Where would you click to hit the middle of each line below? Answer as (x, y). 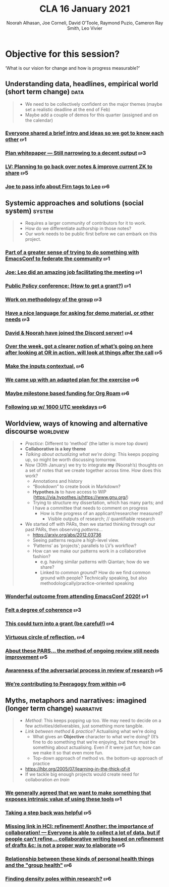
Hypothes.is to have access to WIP (70, 492)
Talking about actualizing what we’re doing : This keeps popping (92, 454)
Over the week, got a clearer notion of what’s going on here (79, 346)
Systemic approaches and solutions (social (74, 203)
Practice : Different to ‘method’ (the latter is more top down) (87, 443)
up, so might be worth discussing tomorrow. (71, 459)
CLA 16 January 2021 (85, 9)
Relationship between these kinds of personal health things (80, 859)
